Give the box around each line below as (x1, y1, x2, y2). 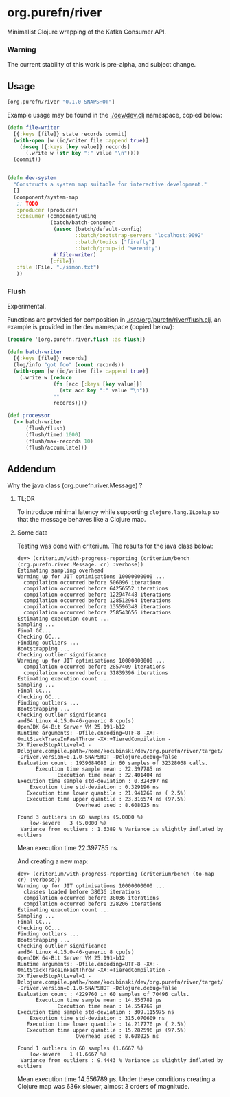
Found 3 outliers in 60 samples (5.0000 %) (16, 814, 144, 821)
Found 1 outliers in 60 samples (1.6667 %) (16, 1045, 144, 1052)
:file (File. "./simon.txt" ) (16, 264, 100, 271)
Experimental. (7, 302, 47, 311)
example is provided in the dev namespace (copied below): (7, 323, 174, 331)
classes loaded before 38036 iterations (23, 889, 141, 896)
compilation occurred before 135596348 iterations (23, 603, 172, 610)
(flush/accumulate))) (25, 444, 88, 451)
